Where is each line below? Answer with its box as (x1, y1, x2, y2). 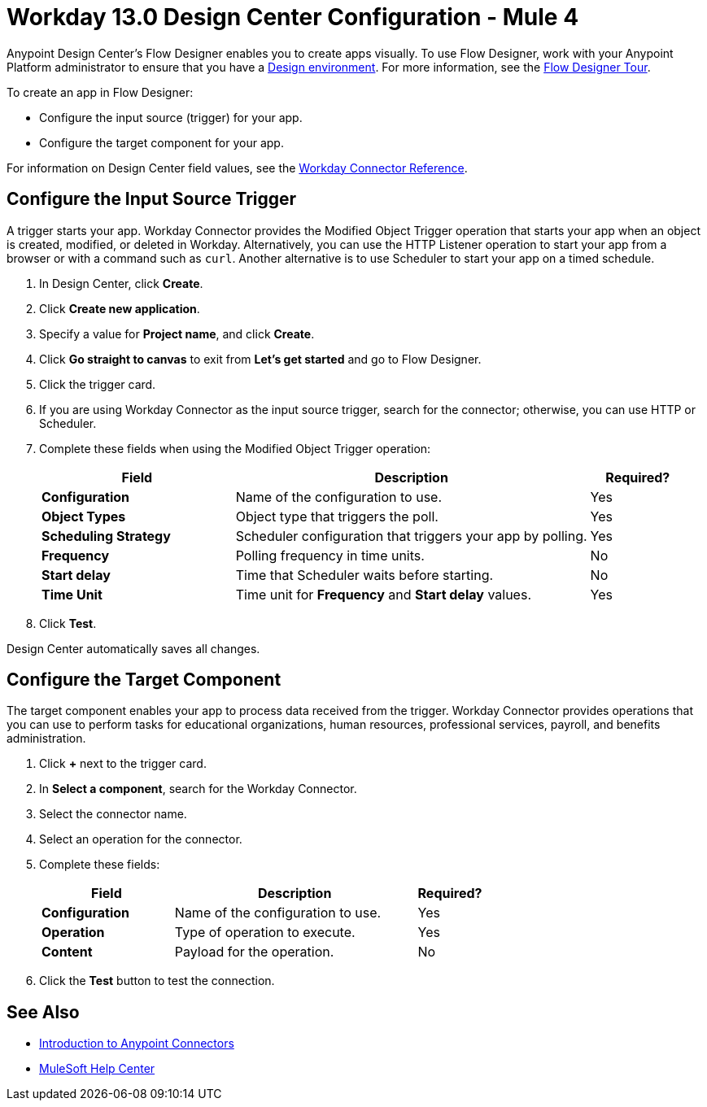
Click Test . (39, 616, 97, 630)
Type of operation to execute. (174, 924, 356, 941)
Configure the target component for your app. (39, 135, 284, 150)
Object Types (41, 508, 126, 525)
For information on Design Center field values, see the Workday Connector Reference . (7, 160, 468, 175)
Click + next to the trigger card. (39, 756, 207, 771)
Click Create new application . (39, 301, 200, 316)
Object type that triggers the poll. (235, 508, 439, 525)
